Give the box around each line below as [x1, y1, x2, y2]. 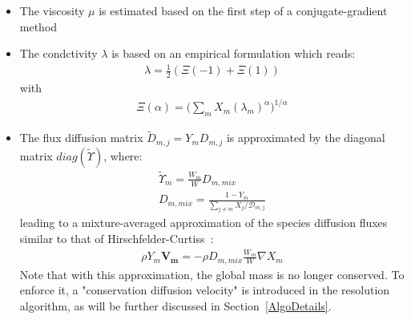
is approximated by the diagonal [226, 129, 385, 146]
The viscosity [19, 2, 85, 18]
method [19, 18, 58, 34]
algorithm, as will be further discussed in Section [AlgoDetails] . [19, 298, 332, 314]
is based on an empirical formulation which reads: [111, 45, 356, 62]
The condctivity [19, 45, 98, 62]
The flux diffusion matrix [19, 129, 143, 146]
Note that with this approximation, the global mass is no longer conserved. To [19, 265, 405, 282]
